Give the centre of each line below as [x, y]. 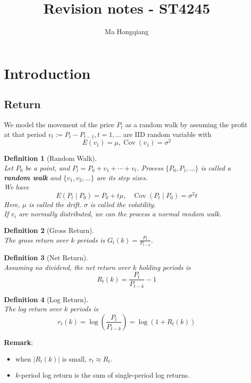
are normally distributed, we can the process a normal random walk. [120, 214]
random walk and [32, 177]
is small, [74, 358]
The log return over [33, 309]
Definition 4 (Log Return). [46, 299]
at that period [25, 134]
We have [17, 187]
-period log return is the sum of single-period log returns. [105, 375]
